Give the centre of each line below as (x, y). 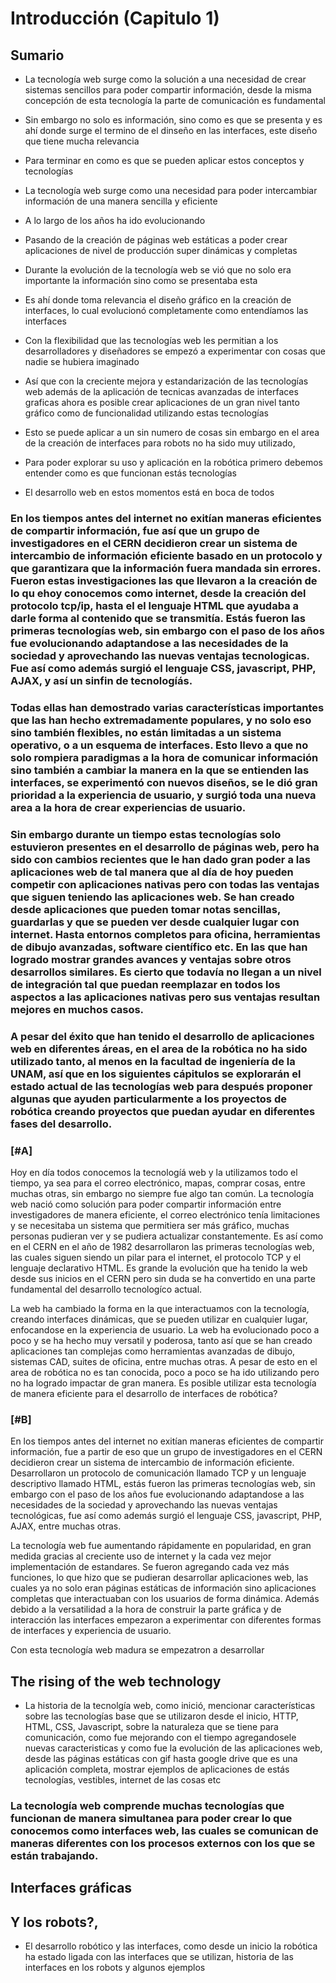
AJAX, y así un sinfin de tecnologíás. (101, 680)
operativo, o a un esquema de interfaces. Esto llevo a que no (159, 745)
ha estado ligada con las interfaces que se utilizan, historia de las (159, 1957)
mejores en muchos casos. (77, 1009)
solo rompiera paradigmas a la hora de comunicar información (164, 757)
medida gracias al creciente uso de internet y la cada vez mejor (141, 1556)
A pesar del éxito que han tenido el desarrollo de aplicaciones (162, 1036)
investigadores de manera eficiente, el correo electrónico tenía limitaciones (165, 1214)
